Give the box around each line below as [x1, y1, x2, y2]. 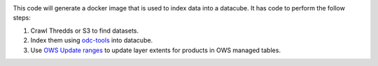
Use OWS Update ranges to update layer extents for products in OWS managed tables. [30, 46, 281, 54]
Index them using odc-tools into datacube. [30, 36, 153, 44]
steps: [13, 14, 31, 22]
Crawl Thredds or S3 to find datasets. [30, 26, 139, 35]
